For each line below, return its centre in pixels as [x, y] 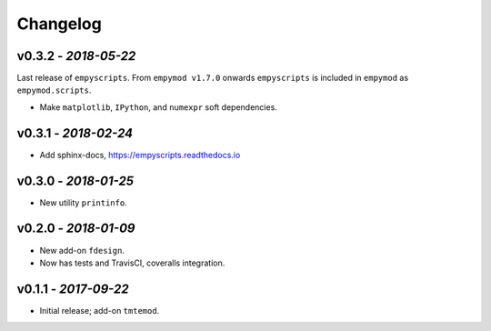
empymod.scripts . [54, 90]
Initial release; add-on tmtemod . [100, 310]
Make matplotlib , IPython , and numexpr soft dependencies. [158, 107]
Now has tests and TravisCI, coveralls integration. [132, 263]
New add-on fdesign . [82, 250]
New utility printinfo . [83, 202]
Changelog [59, 24]
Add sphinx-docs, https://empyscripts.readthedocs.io [140, 155]
